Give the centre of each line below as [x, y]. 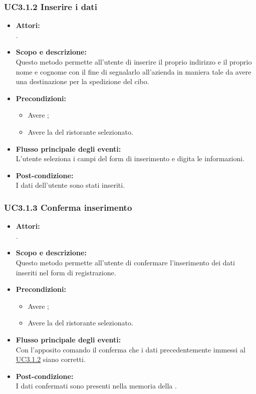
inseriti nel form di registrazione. [66, 272]
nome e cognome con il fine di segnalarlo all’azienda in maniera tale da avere [134, 71]
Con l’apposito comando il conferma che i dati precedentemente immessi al [131, 349]
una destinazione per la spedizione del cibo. [82, 81]
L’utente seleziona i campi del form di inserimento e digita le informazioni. [130, 158]
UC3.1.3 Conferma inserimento [68, 207]
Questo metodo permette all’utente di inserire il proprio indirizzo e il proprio [134, 62]
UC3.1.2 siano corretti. [51, 359]
